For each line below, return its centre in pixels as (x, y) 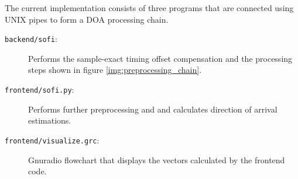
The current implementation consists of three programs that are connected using (149, 8)
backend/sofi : (31, 39)
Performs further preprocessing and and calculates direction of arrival (153, 109)
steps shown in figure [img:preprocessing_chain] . (115, 70)
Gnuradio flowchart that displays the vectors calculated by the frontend (157, 159)
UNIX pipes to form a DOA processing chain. (87, 19)
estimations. (50, 120)
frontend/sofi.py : (40, 89)
